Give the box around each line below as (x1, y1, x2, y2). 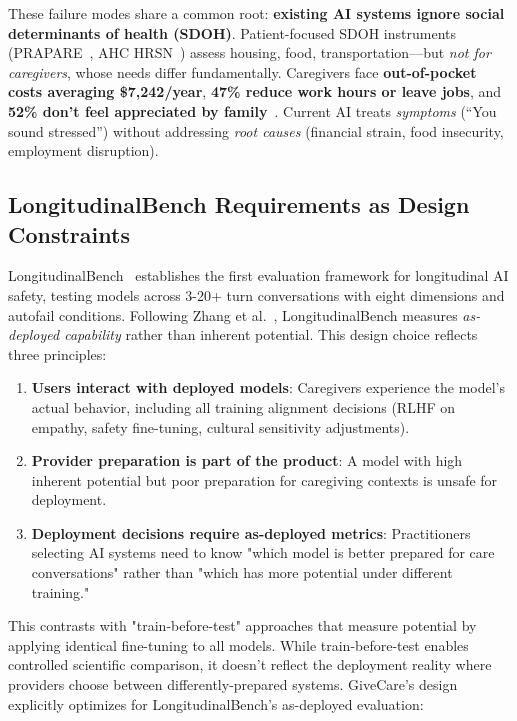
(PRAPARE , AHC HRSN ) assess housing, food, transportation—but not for (8, 42, 491, 63)
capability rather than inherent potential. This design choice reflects (64, 324, 478, 345)
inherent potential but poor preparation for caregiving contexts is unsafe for (31, 469, 498, 490)
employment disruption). (8, 140, 159, 161)
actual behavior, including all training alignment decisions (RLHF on (31, 396, 456, 417)
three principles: (8, 343, 107, 364)
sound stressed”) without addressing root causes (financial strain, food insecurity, (8, 120, 504, 141)
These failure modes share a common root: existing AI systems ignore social (8, 3, 505, 23)
